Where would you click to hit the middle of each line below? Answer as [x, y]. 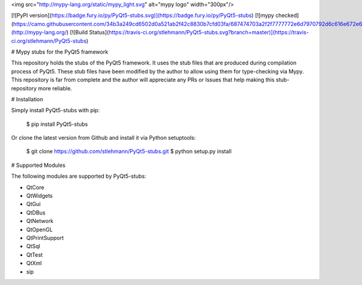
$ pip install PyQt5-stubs [57, 124]
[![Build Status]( [89, 33]
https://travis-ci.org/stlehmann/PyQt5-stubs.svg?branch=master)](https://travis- [209, 33]
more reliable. [55, 88]
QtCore [35, 187]
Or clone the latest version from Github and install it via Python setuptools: [103, 138]
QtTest [34, 255]
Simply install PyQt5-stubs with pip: [55, 110]
